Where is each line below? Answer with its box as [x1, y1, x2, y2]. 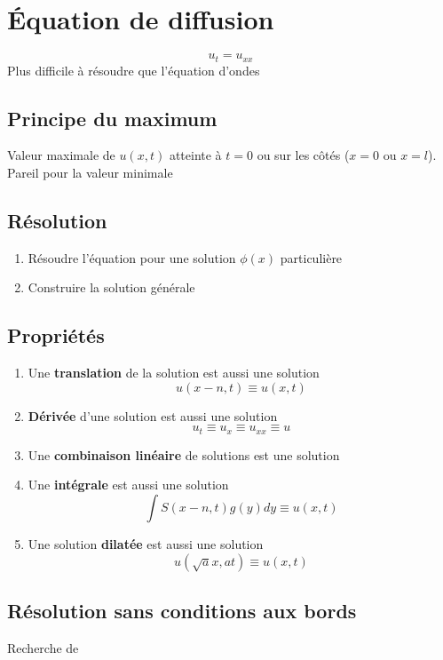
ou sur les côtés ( [257, 146, 350, 164]
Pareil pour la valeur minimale [7, 163, 173, 181]
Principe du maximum [7, 104, 218, 131]
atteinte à [169, 146, 222, 164]
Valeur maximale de [7, 146, 115, 164]
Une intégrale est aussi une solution [28, 475, 229, 494]
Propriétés [7, 322, 105, 349]
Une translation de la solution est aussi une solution [28, 363, 320, 382]
